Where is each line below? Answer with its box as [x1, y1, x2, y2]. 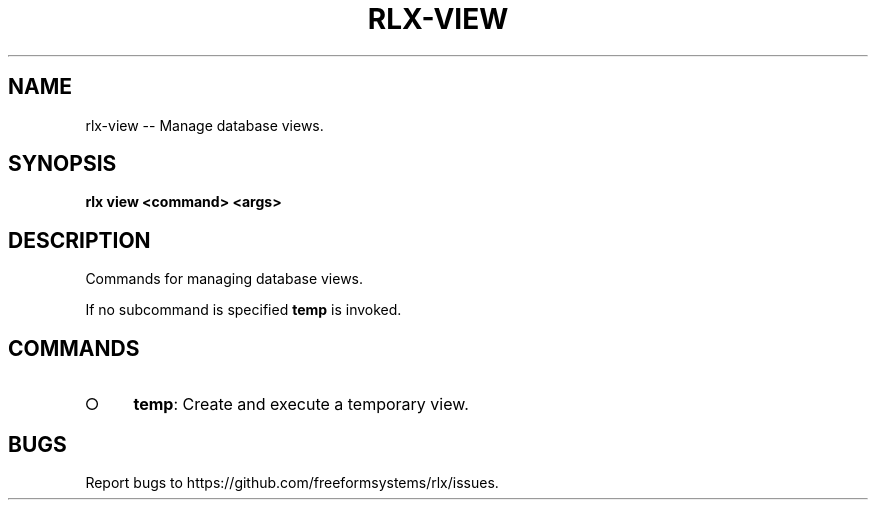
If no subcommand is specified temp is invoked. [85, 301, 402, 319]
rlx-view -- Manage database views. [85, 116, 324, 134]
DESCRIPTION [8, 227, 151, 253]
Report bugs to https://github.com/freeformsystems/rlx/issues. [85, 473, 499, 491]
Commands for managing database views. [85, 270, 364, 288]
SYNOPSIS [8, 151, 117, 177]
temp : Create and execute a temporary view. [133, 394, 469, 415]
